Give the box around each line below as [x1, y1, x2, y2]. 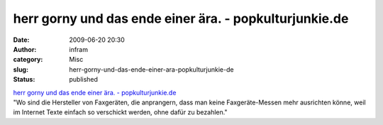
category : [13, 55, 43, 64]
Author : [13, 45, 37, 53]
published [69, 75, 99, 84]
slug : [13, 65, 28, 74]
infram [69, 45, 89, 53]
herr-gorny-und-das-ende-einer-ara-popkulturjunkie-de [69, 65, 234, 74]
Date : [13, 36, 30, 44]
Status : [13, 75, 35, 84]
